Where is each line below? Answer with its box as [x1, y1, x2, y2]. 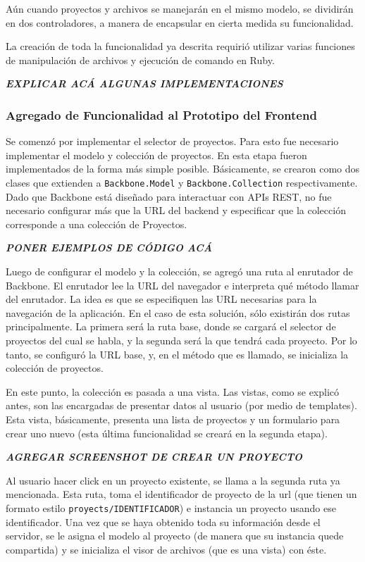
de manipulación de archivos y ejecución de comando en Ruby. [6, 52, 275, 67]
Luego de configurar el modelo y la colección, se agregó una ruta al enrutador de [6, 264, 353, 278]
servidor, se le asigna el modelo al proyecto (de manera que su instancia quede [6, 528, 344, 543]
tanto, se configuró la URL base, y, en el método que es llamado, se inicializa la [6, 346, 349, 361]
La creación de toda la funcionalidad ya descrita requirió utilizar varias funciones [6, 39, 355, 54]
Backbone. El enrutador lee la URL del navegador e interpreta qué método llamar [6, 277, 359, 292]
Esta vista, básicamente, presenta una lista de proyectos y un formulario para [6, 411, 340, 426]
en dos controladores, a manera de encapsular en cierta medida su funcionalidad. [6, 15, 354, 30]
